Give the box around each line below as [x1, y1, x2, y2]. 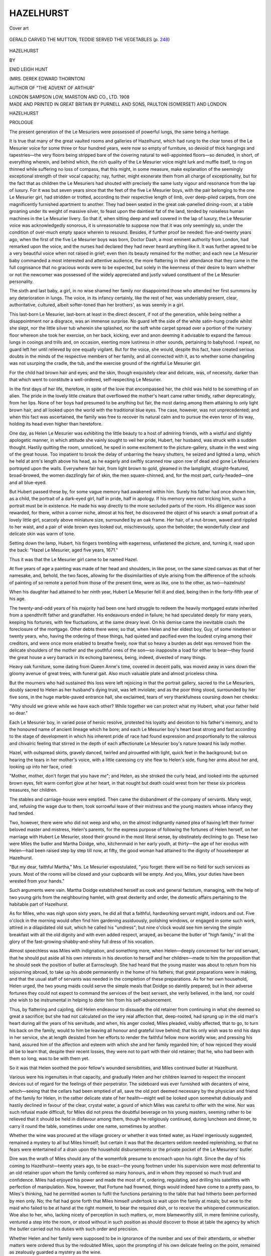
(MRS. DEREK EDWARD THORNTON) [9, 75, 85, 81]
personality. [9, 279, 34, 285]
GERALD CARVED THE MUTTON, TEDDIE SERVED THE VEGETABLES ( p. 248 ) [9, 36, 170, 42]
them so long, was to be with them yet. [9, 1056, 90, 1062]
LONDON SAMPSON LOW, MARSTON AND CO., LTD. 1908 [9, 94, 130, 100]
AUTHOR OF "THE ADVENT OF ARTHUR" [9, 84, 95, 90]
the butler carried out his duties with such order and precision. [9, 1226, 139, 1232]
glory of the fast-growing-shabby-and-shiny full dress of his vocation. [9, 938, 155, 945]
